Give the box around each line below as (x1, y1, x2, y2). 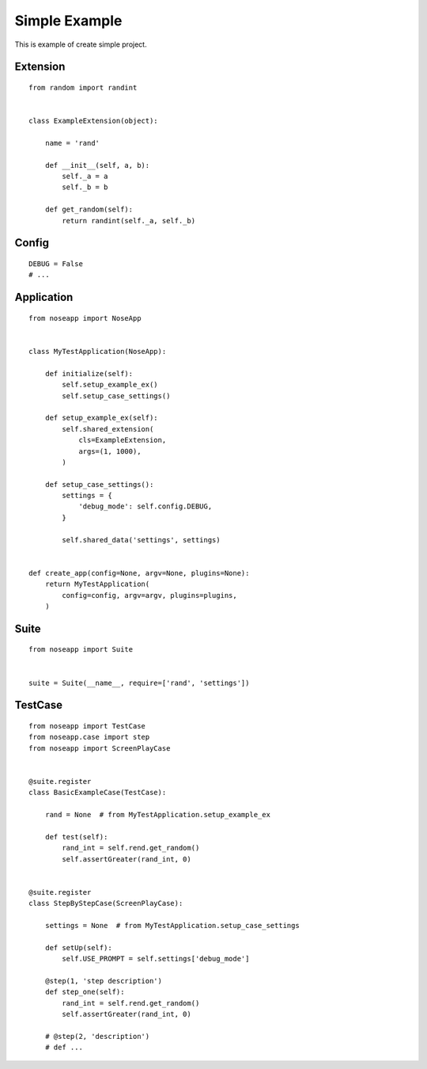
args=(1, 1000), (78, 447, 142, 455)
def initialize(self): (44, 369, 134, 378)
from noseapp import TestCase (28, 721, 146, 730)
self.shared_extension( (62, 424, 154, 433)
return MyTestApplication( (44, 580, 150, 589)
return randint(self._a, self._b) (62, 216, 196, 225)
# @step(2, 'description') (44, 1032, 150, 1040)
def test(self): (44, 832, 108, 841)
